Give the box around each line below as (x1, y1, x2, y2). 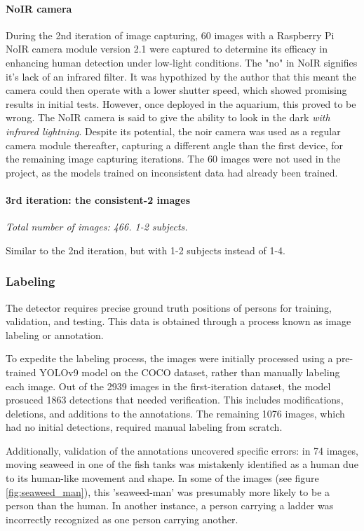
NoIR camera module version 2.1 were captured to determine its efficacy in (6, 41, 328, 56)
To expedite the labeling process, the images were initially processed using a (6, 351, 333, 366)
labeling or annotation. (6, 327, 104, 342)
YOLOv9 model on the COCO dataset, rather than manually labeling (39, 364, 340, 379)
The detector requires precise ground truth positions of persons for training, (6, 300, 332, 315)
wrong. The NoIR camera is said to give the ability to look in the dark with (6, 110, 330, 125)
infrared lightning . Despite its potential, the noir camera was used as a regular (6, 123, 341, 138)
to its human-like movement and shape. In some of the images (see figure (6, 471, 319, 485)
